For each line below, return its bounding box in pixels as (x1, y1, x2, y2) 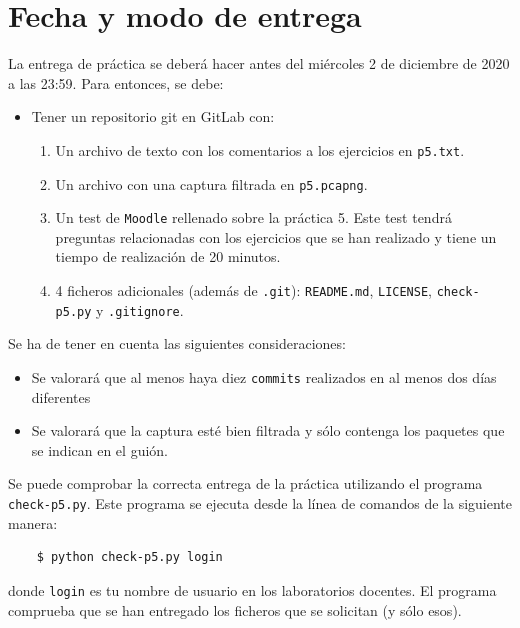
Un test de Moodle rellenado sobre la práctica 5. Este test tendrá (55, 207, 452, 228)
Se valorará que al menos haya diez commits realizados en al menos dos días (31, 366, 497, 387)
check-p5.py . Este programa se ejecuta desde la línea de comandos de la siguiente (8, 493, 513, 513)
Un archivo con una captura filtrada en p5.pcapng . (55, 173, 368, 194)
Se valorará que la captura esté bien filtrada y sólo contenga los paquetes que (31, 420, 505, 441)
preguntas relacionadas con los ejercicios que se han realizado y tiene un (55, 226, 497, 247)
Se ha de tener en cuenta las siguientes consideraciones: (8, 333, 346, 354)
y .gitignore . (96, 299, 184, 320)
